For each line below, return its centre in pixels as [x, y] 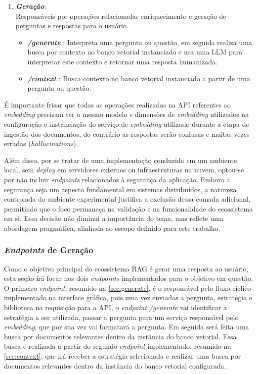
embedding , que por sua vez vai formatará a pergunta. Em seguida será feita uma [127, 327]
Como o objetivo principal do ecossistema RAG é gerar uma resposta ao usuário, [126, 268]
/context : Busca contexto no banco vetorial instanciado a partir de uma [139, 78]
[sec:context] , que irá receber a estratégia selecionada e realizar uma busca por [123, 356]
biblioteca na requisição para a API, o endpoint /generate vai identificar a [116, 307]
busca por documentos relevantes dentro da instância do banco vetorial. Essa [120, 336]
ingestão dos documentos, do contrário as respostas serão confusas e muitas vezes [127, 134]
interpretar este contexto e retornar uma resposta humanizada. [122, 61]
